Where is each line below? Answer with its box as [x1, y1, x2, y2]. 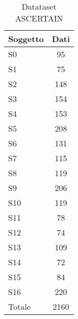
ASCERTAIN [15, 12, 63, 24]
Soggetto [8, 33, 44, 45]
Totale [8, 301, 31, 312]
